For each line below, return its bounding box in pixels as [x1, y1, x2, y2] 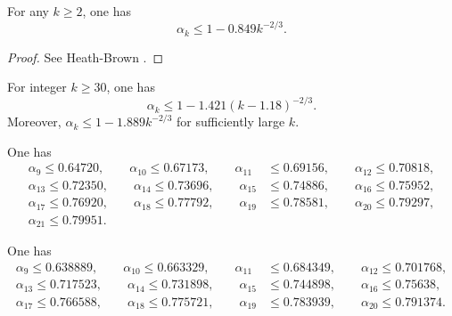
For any [7, 2, 49, 20]
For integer [7, 77, 67, 96]
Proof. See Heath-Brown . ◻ [7, 47, 164, 66]
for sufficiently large [177, 112, 285, 131]
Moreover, [7, 112, 62, 131]
